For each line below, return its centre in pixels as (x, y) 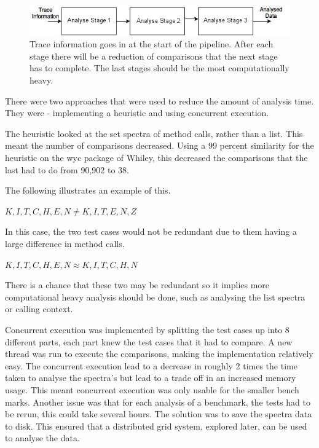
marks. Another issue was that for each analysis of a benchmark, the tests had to (158, 402)
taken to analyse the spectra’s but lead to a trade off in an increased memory (151, 378)
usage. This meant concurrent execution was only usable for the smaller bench (152, 389)
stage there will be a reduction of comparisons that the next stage (154, 56)
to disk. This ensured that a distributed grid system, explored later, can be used (156, 426)
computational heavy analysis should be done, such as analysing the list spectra (155, 297)
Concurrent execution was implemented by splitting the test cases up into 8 (147, 329)
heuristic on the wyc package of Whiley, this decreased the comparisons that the (156, 157)
